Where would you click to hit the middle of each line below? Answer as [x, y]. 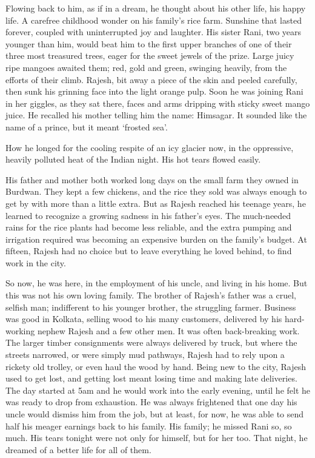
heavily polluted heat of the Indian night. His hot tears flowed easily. [133, 159]
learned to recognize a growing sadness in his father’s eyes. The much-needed [148, 215]
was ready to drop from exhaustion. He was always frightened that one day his [151, 402]
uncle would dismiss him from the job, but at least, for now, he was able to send [155, 414]
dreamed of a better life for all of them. [78, 449]
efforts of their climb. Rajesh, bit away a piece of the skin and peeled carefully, [151, 79]
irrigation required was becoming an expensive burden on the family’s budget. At [156, 239]
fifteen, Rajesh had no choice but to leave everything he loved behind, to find [149, 251]
